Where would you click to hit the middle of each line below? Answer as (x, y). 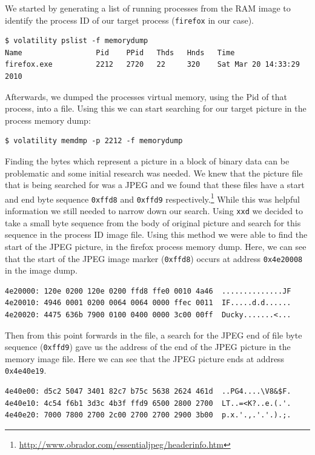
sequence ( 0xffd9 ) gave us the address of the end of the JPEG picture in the (148, 347)
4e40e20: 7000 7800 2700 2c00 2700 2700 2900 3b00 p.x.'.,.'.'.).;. (148, 415)
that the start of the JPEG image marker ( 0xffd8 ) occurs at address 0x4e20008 (154, 258)
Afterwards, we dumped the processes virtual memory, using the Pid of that (146, 96)
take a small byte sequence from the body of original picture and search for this (153, 222)
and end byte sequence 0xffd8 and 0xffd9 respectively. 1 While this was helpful (152, 198)
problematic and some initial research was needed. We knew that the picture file (154, 173)
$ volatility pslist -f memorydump (77, 41)
